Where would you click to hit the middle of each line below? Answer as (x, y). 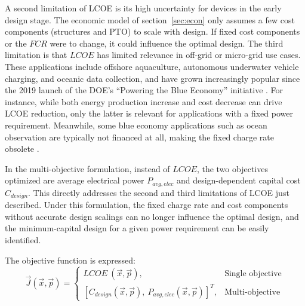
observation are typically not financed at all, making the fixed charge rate (139, 137)
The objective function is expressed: (70, 260)
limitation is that (36, 55)
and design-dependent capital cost (238, 180)
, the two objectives (232, 168)
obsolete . (22, 149)
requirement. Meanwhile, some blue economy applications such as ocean (136, 125)
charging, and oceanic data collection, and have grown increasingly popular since (152, 78)
